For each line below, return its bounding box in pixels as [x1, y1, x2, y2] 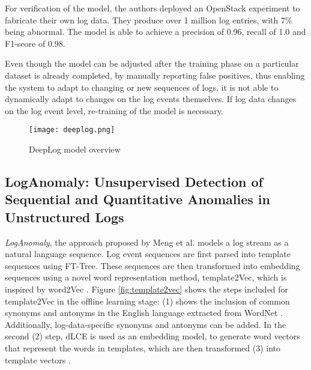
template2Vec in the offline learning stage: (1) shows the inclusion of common [5, 294, 290, 307]
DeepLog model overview [29, 143, 121, 155]
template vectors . [5, 353, 71, 366]
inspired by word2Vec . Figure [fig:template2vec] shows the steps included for [5, 282, 289, 295]
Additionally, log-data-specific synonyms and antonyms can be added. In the [5, 318, 286, 330]
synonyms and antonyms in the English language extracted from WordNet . [5, 306, 283, 319]
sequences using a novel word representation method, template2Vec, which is [5, 271, 287, 284]
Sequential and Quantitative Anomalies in [5, 190, 270, 208]
